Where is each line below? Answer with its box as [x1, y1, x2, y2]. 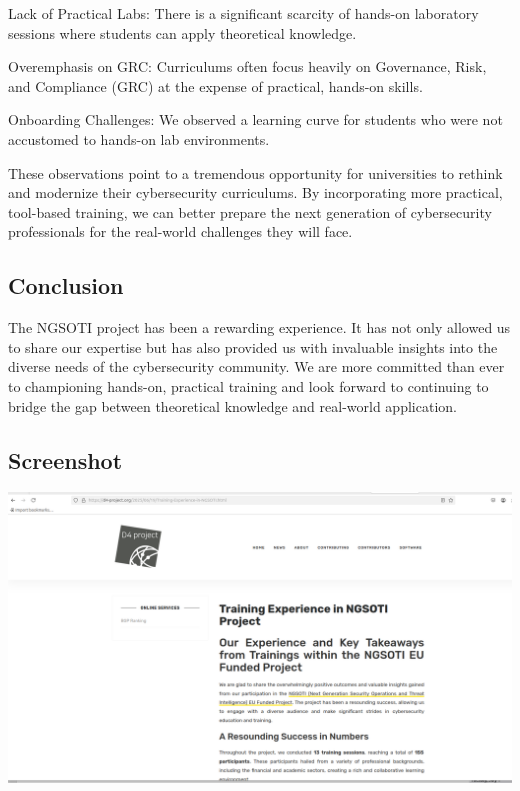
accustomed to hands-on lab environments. [8, 128, 270, 149]
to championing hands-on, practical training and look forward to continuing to [8, 375, 489, 396]
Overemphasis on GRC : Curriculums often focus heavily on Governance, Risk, [8, 56, 487, 77]
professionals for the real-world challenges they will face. [8, 221, 353, 242]
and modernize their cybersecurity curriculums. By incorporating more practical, [8, 182, 503, 203]
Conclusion [8, 270, 124, 301]
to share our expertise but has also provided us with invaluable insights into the [8, 336, 498, 357]
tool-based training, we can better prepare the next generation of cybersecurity [8, 201, 492, 222]
